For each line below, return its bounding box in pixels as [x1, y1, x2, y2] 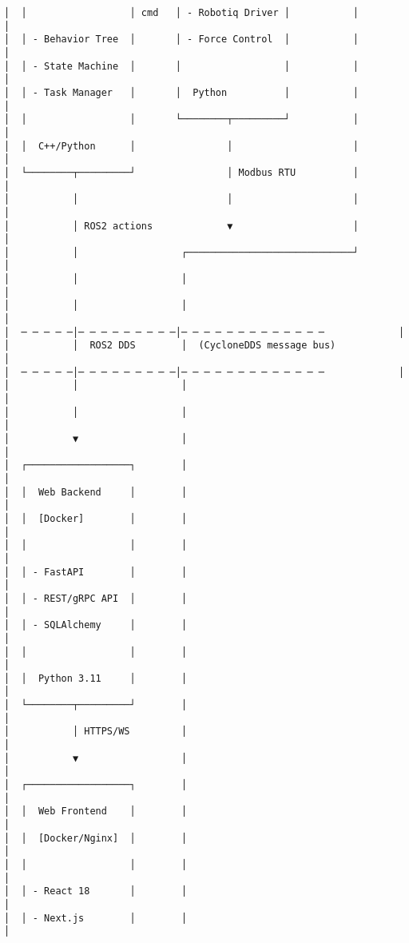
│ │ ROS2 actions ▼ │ [4, 220, 359, 232]
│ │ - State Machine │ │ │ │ [4, 60, 359, 72]
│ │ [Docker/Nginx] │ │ [4, 832, 188, 844]
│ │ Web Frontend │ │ [4, 806, 188, 818]
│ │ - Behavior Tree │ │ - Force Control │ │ [4, 34, 359, 46]
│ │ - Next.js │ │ [4, 912, 188, 924]
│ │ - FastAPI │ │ [4, 566, 188, 578]
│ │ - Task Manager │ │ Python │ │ [4, 86, 359, 98]
